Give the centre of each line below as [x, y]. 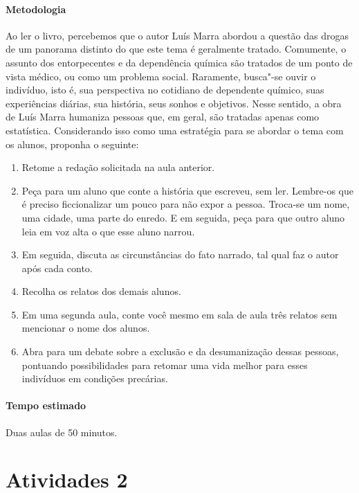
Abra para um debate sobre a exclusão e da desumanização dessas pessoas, [180, 351]
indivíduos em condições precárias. [95, 378]
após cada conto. [57, 268]
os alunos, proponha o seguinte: [72, 144]
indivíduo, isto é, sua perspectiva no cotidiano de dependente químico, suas [165, 90]
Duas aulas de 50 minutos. [62, 432]
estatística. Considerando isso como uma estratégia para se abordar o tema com [175, 130]
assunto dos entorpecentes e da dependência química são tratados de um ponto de [179, 62]
